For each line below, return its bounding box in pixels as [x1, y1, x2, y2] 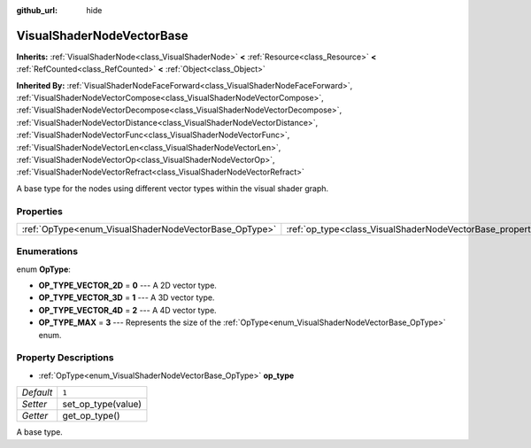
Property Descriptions [16, 351, 114, 364]
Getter [21, 410, 49, 422]
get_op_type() [62, 410, 120, 422]
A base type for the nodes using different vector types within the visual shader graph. [16, 182, 329, 194]
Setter [21, 398, 48, 411]
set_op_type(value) [62, 398, 142, 411]
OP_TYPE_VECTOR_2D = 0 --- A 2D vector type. [38, 280, 217, 291]
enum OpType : [16, 264, 71, 274]
